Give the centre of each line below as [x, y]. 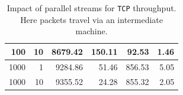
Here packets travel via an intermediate [92, 19]
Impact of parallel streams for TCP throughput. [91, 8]
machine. [91, 31]
